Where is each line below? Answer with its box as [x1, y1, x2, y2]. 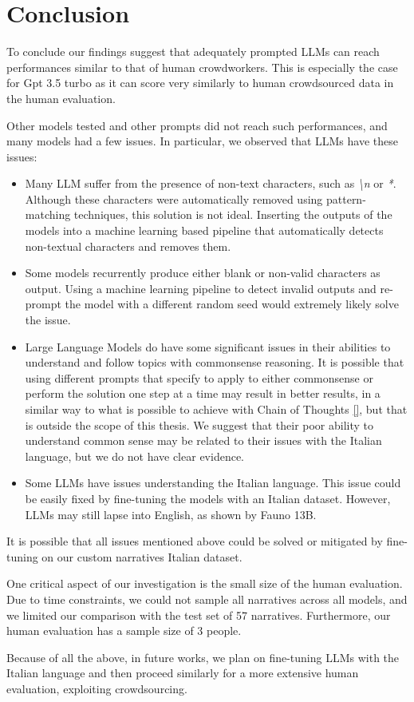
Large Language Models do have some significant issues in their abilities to [25, 338, 391, 355]
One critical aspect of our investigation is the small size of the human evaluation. [6, 575, 403, 592]
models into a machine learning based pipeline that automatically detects [25, 222, 384, 239]
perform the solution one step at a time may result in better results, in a [25, 385, 380, 402]
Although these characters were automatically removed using [25, 190, 323, 207]
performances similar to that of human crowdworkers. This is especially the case [6, 58, 398, 75]
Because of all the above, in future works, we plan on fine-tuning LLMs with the [6, 648, 400, 665]
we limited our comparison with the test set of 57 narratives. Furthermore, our [6, 606, 391, 623]
